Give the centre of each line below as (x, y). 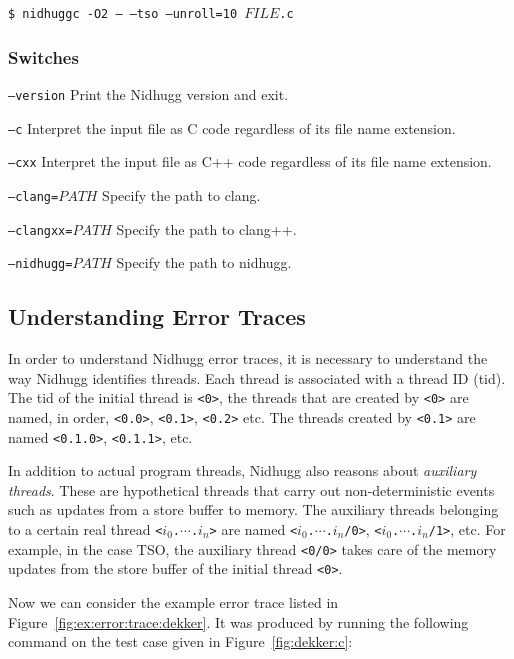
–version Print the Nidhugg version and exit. (148, 93)
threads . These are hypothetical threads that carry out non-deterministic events (251, 489)
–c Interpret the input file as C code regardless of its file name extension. (232, 127)
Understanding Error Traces (157, 316)
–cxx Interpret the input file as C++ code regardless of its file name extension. (250, 161)
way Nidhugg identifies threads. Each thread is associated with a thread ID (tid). (257, 377)
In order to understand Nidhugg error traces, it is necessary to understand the (248, 358)
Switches (43, 56)
